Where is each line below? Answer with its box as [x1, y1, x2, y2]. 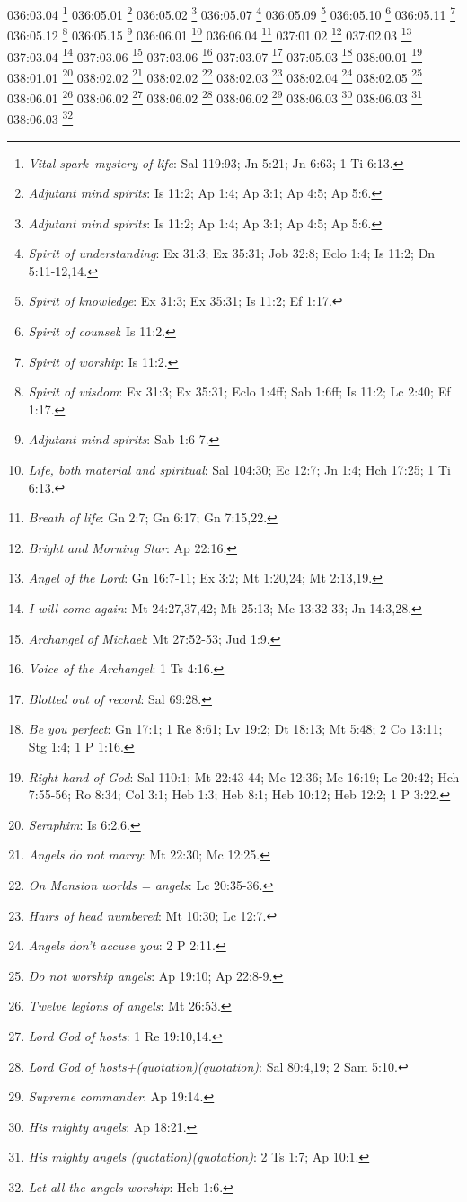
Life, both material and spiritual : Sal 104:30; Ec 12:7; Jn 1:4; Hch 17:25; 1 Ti [28, 460, 451, 479]
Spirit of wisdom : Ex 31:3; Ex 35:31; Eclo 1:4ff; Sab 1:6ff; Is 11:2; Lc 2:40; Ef [28, 382, 451, 401]
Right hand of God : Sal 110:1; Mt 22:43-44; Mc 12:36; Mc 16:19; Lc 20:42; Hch [28, 767, 460, 786]
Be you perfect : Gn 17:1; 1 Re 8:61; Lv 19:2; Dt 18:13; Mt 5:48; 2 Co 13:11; [28, 719, 443, 738]
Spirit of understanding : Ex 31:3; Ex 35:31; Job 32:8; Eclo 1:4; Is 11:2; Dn [28, 244, 436, 263]
